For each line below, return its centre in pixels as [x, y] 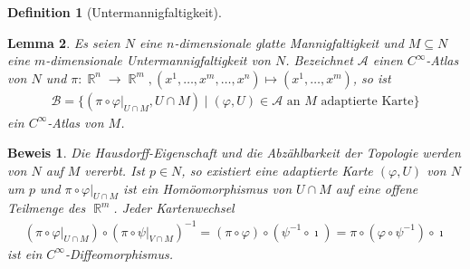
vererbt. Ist [115, 170]
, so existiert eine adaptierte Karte [277, 170]
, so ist [372, 77]
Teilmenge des [47, 208]
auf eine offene [377, 188]
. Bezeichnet [319, 60]
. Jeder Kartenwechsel [174, 208]
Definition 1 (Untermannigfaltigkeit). [115, 12]
